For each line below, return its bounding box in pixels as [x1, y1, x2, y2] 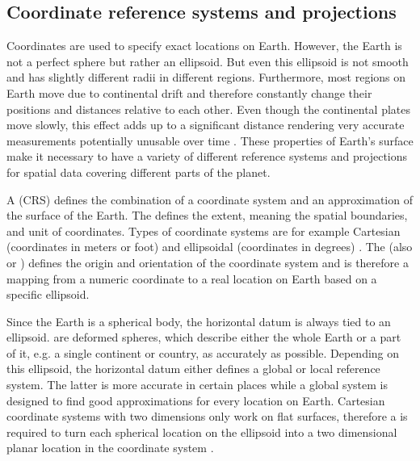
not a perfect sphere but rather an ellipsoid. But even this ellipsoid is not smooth [6, 52, 409, 69]
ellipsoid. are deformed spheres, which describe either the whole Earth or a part [6, 329, 401, 346]
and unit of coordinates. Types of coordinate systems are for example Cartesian [6, 222, 401, 239]
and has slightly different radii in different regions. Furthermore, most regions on [6, 69, 406, 86]
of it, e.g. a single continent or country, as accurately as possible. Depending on [6, 344, 400, 361]
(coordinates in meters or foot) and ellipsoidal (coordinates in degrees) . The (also [6, 238, 413, 255]
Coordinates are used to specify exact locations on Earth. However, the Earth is [6, 37, 402, 54]
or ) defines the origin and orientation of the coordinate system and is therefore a [6, 254, 409, 270]
